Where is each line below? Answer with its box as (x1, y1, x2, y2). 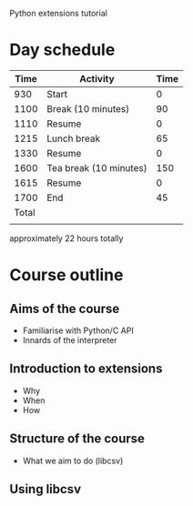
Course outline (9, 265, 124, 286)
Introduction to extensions (9, 361, 163, 377)
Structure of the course (9, 431, 146, 447)
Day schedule (9, 40, 116, 60)
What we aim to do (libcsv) (22, 455, 124, 466)
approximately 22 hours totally (9, 232, 124, 244)
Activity (79, 72, 116, 85)
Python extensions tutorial (9, 8, 107, 18)
